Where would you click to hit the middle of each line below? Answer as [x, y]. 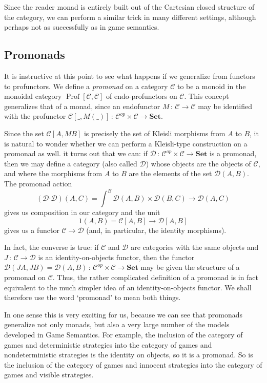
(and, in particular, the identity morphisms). [156, 230]
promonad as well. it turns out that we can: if [76, 153]
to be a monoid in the [211, 86]
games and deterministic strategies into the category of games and [108, 344]
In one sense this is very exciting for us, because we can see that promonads [123, 314]
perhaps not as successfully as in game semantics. [82, 27]
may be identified [225, 106]
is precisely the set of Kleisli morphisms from [155, 133]
